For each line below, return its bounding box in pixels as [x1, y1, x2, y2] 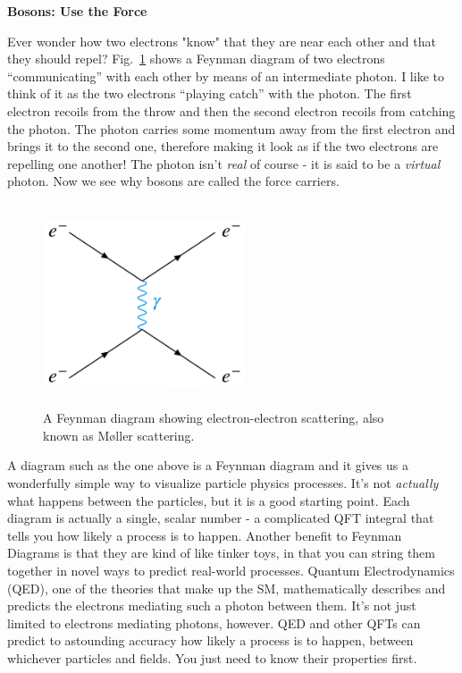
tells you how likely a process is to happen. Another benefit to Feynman [7, 526, 402, 544]
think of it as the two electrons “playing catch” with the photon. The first [7, 84, 412, 103]
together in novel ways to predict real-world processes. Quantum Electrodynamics [7, 561, 455, 580]
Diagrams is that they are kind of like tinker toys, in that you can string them [7, 543, 435, 562]
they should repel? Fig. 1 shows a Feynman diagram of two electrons [7, 49, 385, 68]
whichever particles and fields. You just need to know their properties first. [7, 649, 417, 668]
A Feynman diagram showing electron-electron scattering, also [43, 408, 384, 427]
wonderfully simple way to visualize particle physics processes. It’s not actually [7, 474, 439, 492]
